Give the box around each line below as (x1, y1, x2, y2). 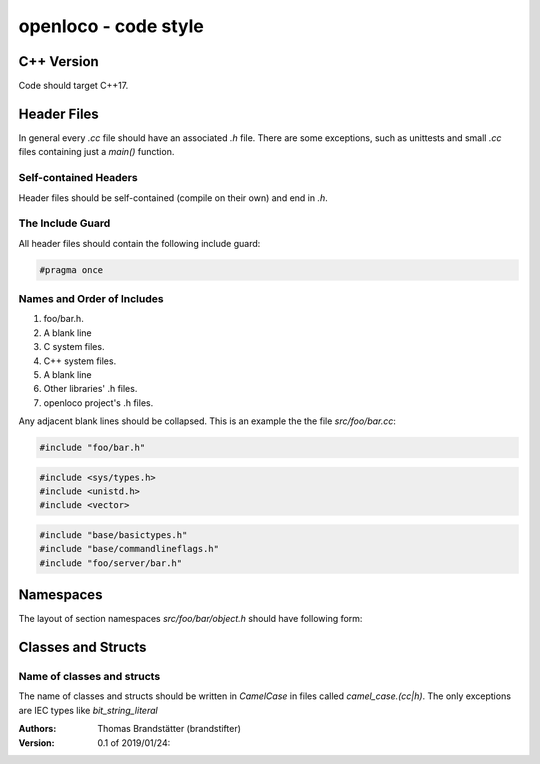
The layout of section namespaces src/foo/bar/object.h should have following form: (18, 613, 363, 625)
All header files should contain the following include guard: (18, 237, 261, 249)
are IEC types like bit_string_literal (18, 704, 159, 716)
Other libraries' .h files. (43, 383, 138, 395)
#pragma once (39, 264, 104, 275)
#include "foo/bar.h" (39, 442, 146, 454)
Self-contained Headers (18, 171, 139, 185)
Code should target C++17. (18, 80, 129, 92)
